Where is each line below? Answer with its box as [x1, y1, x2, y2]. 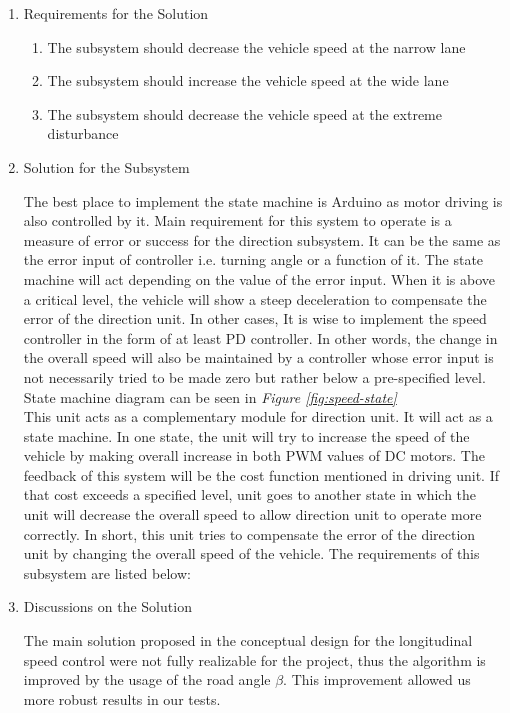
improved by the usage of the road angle [23, 669, 271, 690]
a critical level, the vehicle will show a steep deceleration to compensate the [23, 288, 487, 309]
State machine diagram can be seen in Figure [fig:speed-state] [23, 386, 397, 407]
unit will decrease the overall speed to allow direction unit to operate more [23, 504, 482, 525]
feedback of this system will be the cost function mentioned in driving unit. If [23, 464, 499, 485]
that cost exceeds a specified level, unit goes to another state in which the [23, 484, 477, 505]
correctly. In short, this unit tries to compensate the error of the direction [23, 523, 476, 544]
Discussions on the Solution [23, 596, 192, 617]
